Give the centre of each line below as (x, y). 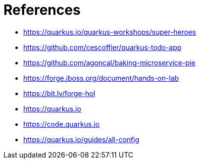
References (42, 10)
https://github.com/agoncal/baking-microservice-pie (109, 62)
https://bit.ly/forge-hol (59, 93)
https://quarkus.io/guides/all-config (81, 139)
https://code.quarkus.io (62, 124)
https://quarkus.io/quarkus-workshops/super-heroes (110, 32)
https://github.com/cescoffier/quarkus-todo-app (102, 47)
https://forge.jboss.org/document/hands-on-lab (101, 78)
